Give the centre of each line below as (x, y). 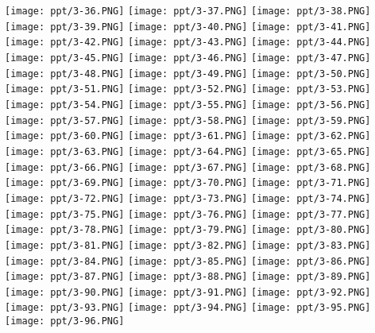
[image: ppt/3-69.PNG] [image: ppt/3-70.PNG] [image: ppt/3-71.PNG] (188, 183)
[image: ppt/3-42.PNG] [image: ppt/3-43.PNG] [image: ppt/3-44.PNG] (188, 43)
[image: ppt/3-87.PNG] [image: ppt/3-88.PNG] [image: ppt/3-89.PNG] (188, 277)
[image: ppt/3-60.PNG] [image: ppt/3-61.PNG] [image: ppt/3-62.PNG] (188, 136)
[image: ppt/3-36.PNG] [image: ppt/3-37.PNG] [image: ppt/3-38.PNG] (188, 11)
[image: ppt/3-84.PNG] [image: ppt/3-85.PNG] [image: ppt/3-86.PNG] (188, 261)
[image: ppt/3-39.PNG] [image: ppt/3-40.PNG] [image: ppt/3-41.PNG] (188, 27)
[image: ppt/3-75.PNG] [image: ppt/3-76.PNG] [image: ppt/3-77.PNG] (188, 214)
